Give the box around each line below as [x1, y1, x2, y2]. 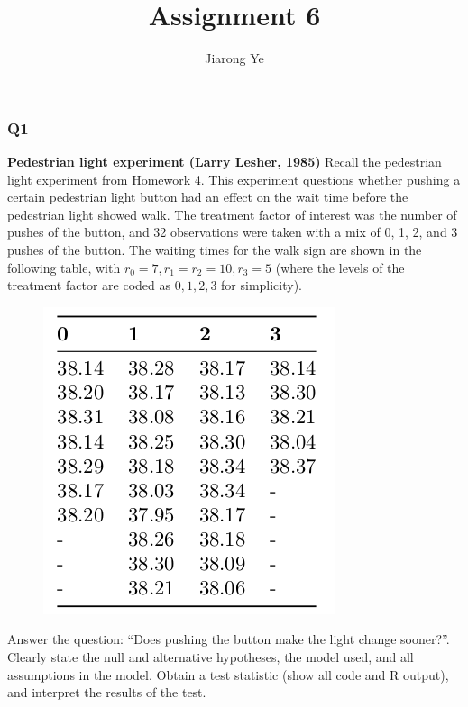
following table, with [7, 258, 121, 276]
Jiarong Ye [205, 49, 264, 68]
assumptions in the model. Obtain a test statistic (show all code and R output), [7, 665, 449, 684]
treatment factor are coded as [7, 276, 171, 295]
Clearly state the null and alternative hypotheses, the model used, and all [7, 647, 414, 666]
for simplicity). [221, 276, 303, 295]
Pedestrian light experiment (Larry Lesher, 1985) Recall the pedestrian [7, 152, 442, 171]
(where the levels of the [275, 258, 405, 276]
